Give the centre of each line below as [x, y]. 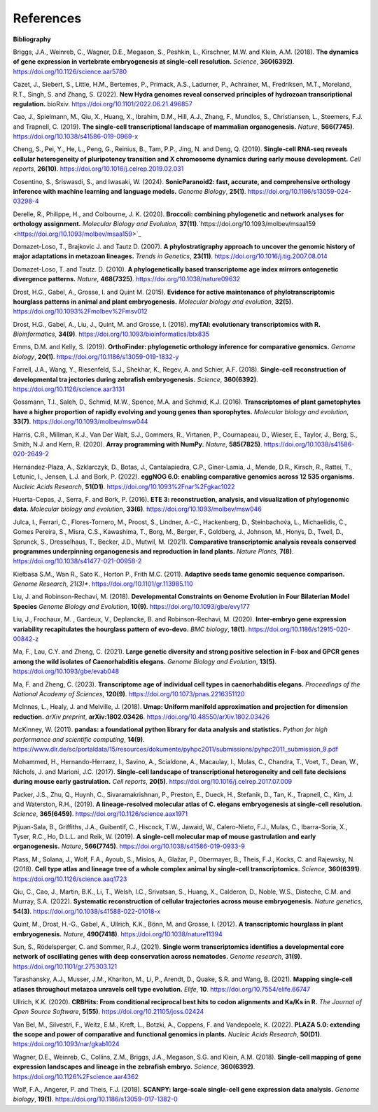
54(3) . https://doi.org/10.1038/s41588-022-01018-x [87, 911]
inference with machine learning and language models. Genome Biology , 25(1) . [129, 192]
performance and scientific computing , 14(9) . [79, 739]
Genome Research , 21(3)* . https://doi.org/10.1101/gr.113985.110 [103, 584]
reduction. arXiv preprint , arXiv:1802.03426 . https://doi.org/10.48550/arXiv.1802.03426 [141, 717]
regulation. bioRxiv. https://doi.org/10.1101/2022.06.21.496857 [103, 104]
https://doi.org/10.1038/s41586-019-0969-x [76, 136]
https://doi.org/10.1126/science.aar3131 [69, 389]
